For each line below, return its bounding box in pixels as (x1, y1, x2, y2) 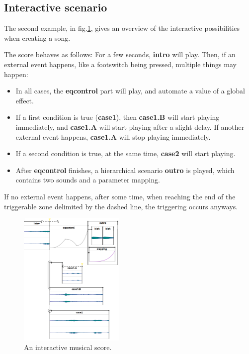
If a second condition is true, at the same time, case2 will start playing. (15, 148, 236, 159)
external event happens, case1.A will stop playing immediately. (15, 131, 211, 142)
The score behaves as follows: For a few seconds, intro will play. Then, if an (4, 49, 236, 60)
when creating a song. (4, 32, 71, 43)
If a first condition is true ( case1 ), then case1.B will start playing (15, 112, 220, 122)
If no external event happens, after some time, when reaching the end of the (4, 191, 236, 201)
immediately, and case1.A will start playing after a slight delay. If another (15, 121, 245, 132)
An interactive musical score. (24, 342, 112, 353)
